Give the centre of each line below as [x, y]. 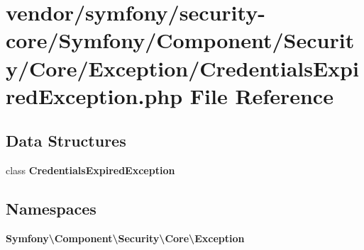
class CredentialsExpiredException [90, 170]
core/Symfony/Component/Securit [180, 40]
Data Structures [66, 141]
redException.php [94, 95]
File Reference [261, 95]
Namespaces [51, 209]
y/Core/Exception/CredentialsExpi [182, 68]
